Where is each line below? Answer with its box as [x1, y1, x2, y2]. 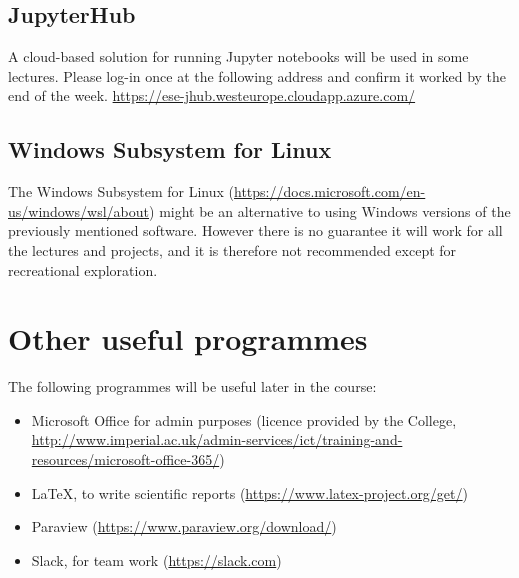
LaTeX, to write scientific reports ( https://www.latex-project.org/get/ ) [31, 482, 468, 503]
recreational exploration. [8, 259, 158, 280]
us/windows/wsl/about [8, 200, 150, 221]
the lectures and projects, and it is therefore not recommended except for [8, 239, 457, 260]
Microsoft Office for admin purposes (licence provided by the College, [31, 409, 457, 430]
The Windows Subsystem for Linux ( [8, 181, 235, 202]
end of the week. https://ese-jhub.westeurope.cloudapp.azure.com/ [8, 85, 416, 106]
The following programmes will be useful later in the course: [8, 376, 377, 397]
